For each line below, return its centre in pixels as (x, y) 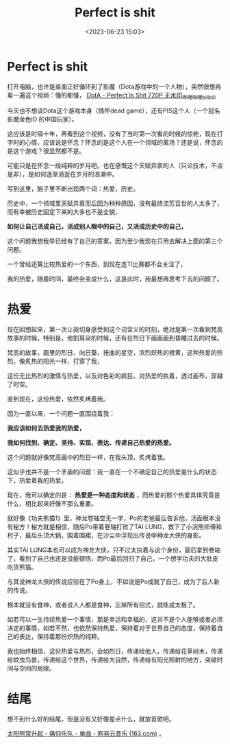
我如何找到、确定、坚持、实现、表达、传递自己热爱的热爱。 (91, 443)
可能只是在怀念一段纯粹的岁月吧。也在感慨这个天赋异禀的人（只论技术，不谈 (115, 165)
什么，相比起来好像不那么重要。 (52, 504)
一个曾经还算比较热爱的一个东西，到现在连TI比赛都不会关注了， (97, 264)
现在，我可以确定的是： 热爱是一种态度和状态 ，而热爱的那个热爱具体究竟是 (114, 495)
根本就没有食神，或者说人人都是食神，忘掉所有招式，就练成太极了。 (103, 605)
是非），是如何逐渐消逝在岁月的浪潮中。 (63, 174)
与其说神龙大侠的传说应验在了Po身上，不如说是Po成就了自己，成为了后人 (111, 582)
